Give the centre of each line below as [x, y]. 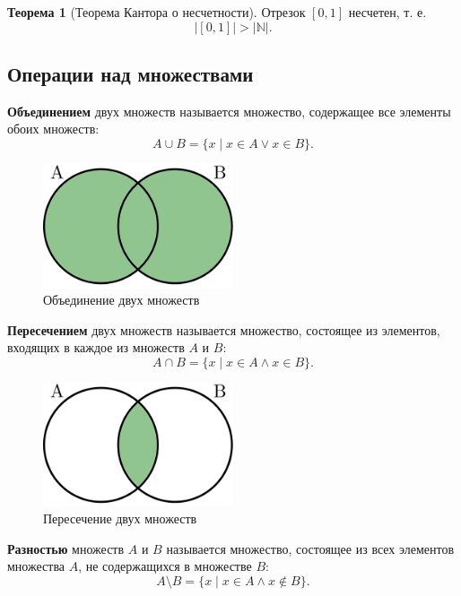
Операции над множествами [130, 73]
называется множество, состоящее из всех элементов [310, 548]
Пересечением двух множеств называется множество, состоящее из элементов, [224, 329]
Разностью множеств [66, 548]
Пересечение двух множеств [120, 518]
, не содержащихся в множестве [165, 566]
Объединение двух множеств [122, 300]
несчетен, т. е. [387, 12]
